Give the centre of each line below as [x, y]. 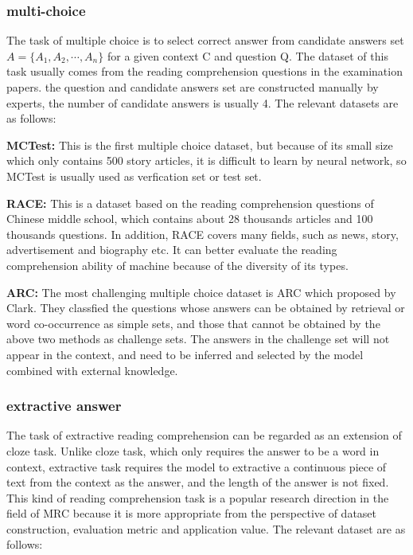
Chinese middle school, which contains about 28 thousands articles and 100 [190, 219]
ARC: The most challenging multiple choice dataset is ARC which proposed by [201, 292]
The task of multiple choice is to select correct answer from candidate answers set [205, 40]
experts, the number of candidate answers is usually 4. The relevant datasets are [203, 102]
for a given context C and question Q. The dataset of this [247, 55]
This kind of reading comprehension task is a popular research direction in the [198, 497]
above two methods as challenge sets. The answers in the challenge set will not [198, 339]
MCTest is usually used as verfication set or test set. [134, 176]
